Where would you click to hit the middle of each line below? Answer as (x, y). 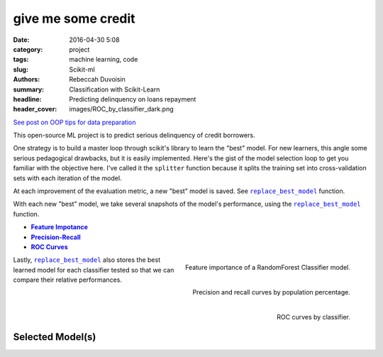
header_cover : (35, 109)
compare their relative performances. (67, 280)
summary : (29, 89)
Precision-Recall (56, 237)
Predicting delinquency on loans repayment (133, 99)
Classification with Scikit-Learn (115, 89)
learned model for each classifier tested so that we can (94, 270)
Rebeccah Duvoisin (97, 79)
